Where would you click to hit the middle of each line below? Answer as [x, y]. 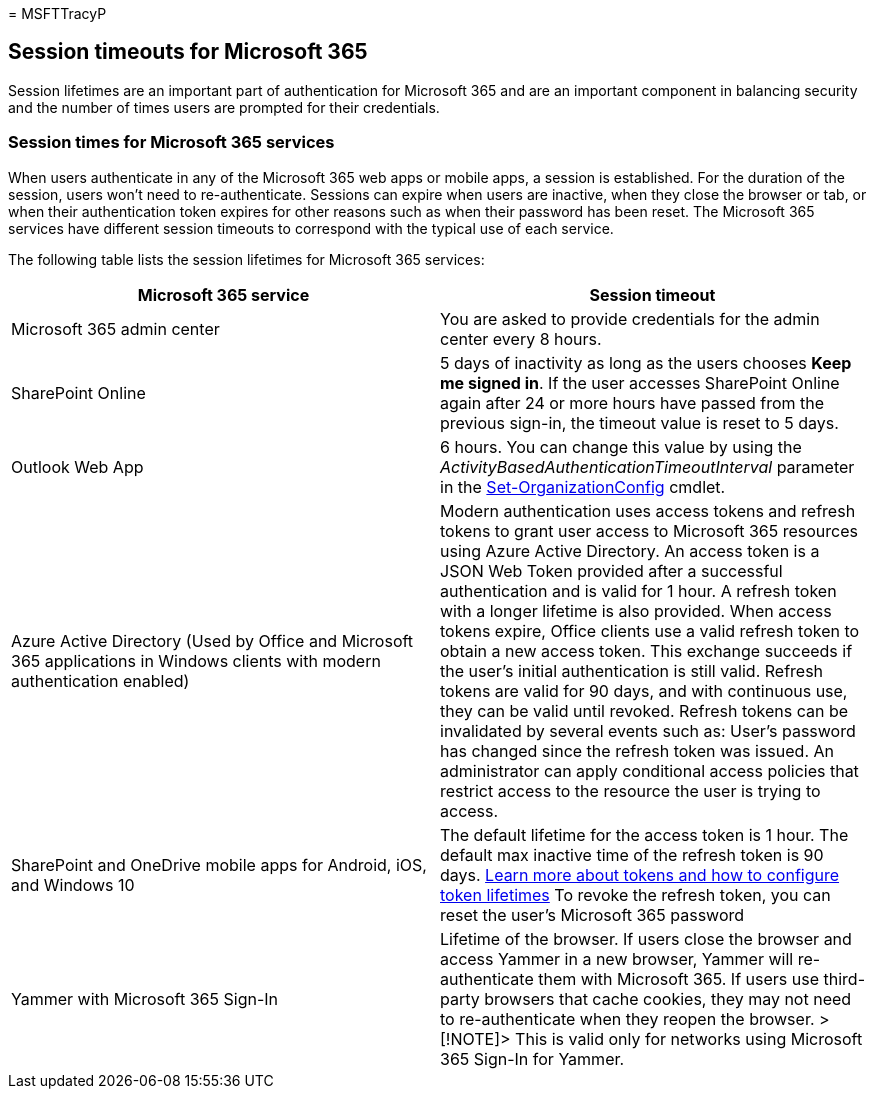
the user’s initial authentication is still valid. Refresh [632, 670]
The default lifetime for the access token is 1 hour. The [644, 834]
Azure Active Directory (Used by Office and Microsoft [212, 640]
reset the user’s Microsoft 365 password [592, 914]
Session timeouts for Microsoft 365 [188, 52]
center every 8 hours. [521, 338]
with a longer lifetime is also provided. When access [636, 610]
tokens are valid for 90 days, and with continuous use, [644, 690]
